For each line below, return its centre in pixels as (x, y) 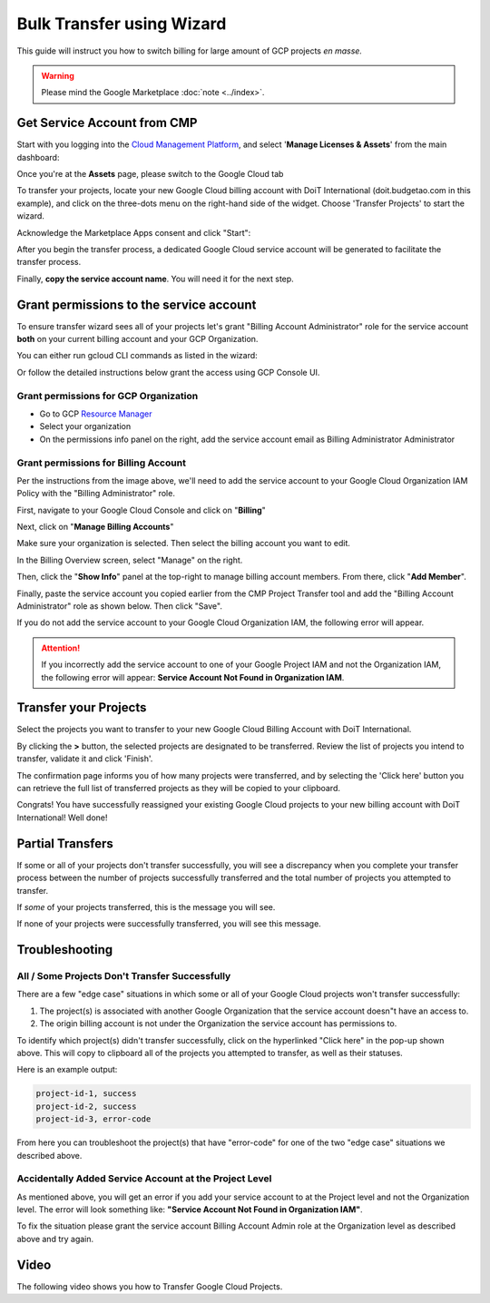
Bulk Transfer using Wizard (122, 24)
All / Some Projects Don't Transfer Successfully (124, 976)
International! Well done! (62, 818)
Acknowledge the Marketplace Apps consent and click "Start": (134, 232)
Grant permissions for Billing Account (101, 463)
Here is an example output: (67, 1070)
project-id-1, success (86, 1094)
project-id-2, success (86, 1106)
